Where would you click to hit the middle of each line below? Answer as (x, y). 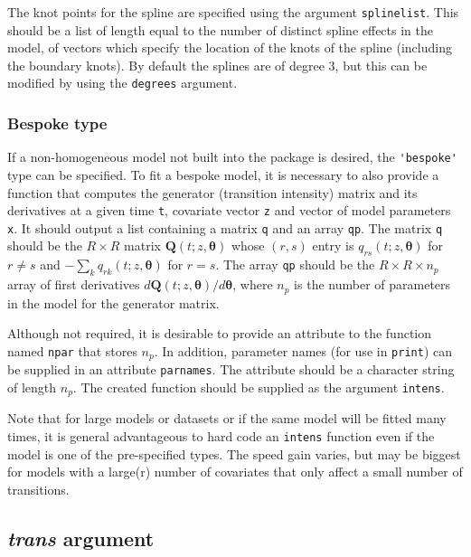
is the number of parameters (372, 284)
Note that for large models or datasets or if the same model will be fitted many (227, 418)
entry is (333, 245)
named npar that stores (72, 350)
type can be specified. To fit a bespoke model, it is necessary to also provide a (223, 174)
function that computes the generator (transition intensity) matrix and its (212, 192)
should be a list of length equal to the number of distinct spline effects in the (220, 29)
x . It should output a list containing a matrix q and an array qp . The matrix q (225, 227)
